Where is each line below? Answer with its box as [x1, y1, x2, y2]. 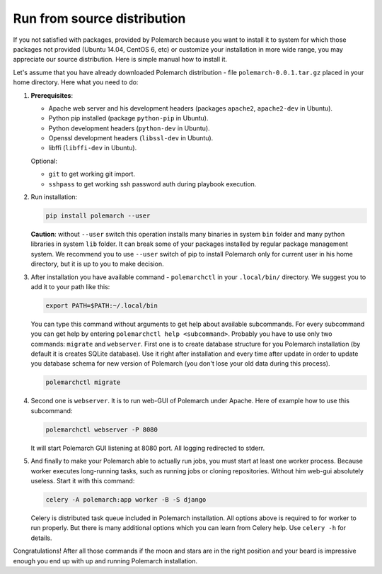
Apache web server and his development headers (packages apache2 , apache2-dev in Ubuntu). [48, 103, 332, 113]
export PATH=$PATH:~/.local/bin [45, 301, 158, 310]
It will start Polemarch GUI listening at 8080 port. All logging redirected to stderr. [30, 444, 265, 452]
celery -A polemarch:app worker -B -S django [45, 495, 207, 503]
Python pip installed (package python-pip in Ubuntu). [48, 114, 209, 123]
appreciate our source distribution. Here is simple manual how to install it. [13, 55, 228, 64]
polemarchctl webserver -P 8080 [45, 425, 158, 434]
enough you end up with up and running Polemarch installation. [13, 556, 198, 565]
